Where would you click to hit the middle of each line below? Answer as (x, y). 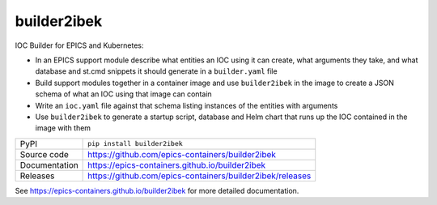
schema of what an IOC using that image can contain (123, 94)
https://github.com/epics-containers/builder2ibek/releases (199, 176)
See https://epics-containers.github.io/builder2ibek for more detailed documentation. (157, 190)
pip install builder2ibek (136, 144)
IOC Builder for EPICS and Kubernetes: (79, 45)
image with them (63, 128)
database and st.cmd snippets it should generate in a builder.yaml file (157, 71)
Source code (44, 154)
